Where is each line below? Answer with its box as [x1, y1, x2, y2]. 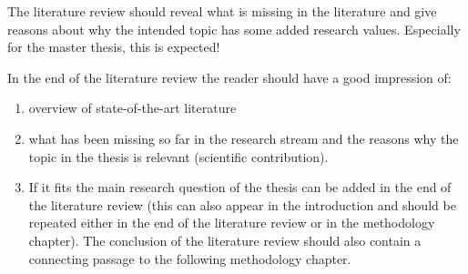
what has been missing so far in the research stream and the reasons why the [28, 128, 459, 147]
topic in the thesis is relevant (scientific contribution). [28, 147, 329, 166]
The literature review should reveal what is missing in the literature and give [7, 2, 437, 20]
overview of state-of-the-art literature [28, 98, 237, 117]
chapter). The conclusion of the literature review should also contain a [28, 230, 422, 249]
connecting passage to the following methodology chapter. [28, 249, 351, 268]
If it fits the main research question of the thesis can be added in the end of [28, 178, 452, 197]
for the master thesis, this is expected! [7, 37, 220, 56]
